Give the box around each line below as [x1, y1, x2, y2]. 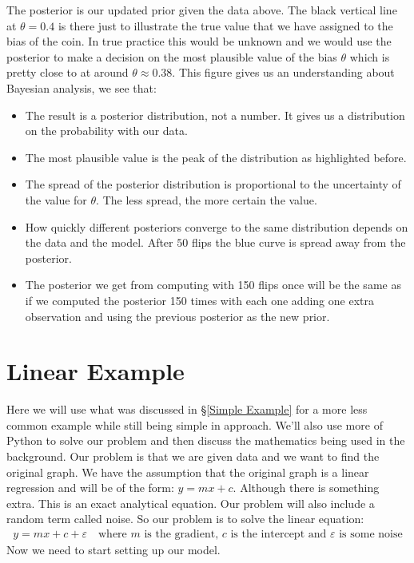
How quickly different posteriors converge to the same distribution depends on [25, 218, 408, 235]
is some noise [339, 528, 403, 540]
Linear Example [6, 355, 185, 387]
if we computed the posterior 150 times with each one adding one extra [25, 291, 374, 308]
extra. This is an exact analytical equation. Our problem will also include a [6, 494, 375, 511]
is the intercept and [230, 528, 327, 540]
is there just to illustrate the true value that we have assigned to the [58, 17, 393, 34]
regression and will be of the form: [6, 479, 174, 496]
